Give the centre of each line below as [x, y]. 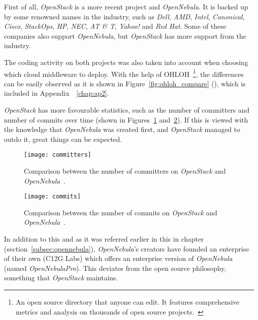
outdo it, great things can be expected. [63, 139]
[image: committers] [58, 155]
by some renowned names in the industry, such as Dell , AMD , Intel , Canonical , [124, 16]
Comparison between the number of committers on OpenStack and [125, 171]
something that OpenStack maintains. [61, 278]
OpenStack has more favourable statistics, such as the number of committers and [127, 110]
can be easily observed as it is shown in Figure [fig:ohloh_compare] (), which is [125, 83]
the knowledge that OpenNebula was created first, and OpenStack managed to [122, 129]
